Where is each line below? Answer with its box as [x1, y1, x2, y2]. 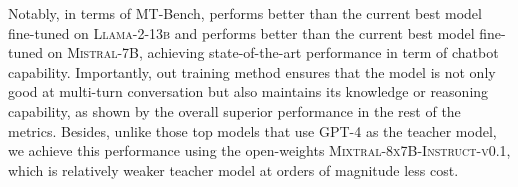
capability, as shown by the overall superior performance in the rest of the [8, 100, 461, 121]
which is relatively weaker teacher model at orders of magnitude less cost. [8, 159, 459, 180]
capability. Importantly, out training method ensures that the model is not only [8, 61, 496, 82]
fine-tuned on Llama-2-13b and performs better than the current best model [8, 22, 475, 43]
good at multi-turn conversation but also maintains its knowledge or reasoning [8, 81, 489, 102]
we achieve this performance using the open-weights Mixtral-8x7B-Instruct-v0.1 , [8, 140, 511, 161]
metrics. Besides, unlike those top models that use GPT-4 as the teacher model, [8, 120, 497, 141]
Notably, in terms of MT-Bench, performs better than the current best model [8, 3, 482, 23]
